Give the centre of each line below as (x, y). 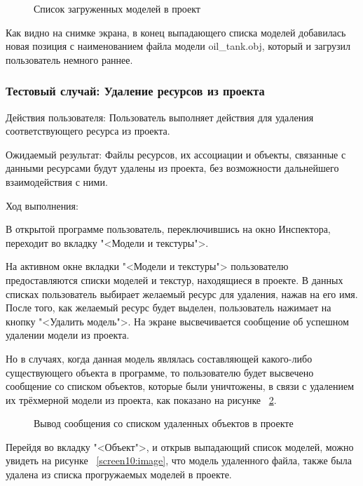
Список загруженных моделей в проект (117, 8)
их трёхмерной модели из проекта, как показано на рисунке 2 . (141, 399)
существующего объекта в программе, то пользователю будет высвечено (160, 372)
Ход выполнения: (42, 205)
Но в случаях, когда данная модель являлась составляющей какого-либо (159, 358)
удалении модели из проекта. (68, 335)
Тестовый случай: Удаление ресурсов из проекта (135, 91)
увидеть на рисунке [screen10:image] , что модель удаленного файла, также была (179, 460)
